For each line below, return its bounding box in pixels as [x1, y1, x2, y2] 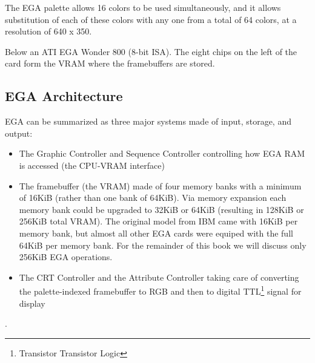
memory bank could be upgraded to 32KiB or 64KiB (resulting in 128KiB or [19, 203, 304, 215]
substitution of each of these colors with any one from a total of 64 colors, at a [5, 13, 297, 25]
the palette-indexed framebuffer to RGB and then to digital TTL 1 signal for [19, 283, 302, 297]
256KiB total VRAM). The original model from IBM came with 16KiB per [19, 215, 298, 227]
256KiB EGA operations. [19, 250, 113, 263]
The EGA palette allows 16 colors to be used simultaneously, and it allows [5, 1, 281, 13]
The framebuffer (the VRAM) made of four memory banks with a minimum [19, 179, 302, 192]
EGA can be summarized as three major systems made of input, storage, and [5, 115, 291, 128]
